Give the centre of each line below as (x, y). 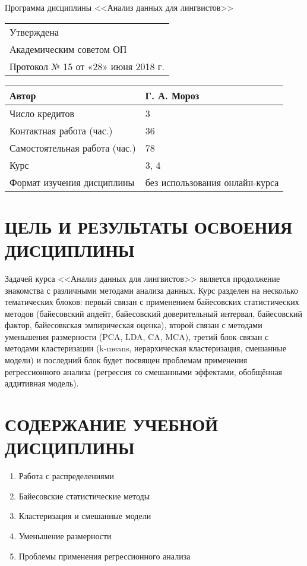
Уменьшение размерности (65, 535)
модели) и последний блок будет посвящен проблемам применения (126, 360)
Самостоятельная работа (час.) (73, 147)
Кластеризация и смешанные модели (85, 516)
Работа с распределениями (67, 476)
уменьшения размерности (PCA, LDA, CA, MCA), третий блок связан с (137, 336)
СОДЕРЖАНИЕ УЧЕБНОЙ (112, 424)
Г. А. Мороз (172, 95)
